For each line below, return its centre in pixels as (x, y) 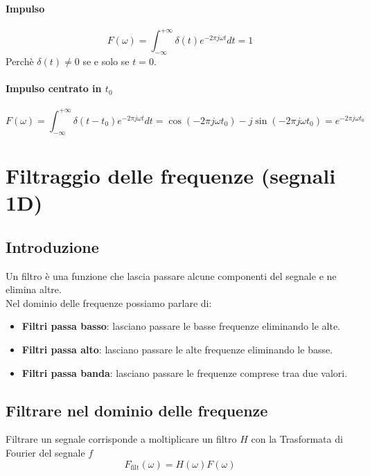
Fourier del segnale (45, 452)
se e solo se (106, 61)
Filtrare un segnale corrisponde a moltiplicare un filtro (121, 439)
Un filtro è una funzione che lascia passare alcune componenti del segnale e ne (171, 275)
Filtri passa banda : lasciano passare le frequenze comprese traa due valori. (185, 372)
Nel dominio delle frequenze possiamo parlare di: (109, 302)
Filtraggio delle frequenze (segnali (171, 175)
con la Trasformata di (297, 439)
